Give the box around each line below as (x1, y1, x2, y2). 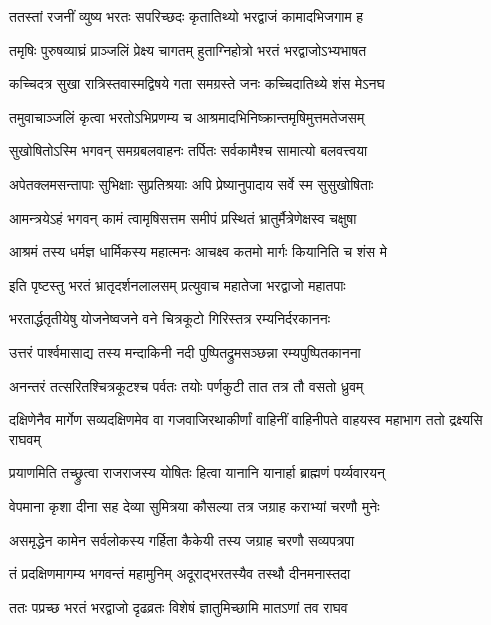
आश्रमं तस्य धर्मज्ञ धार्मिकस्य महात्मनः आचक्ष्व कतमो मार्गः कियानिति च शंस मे (9, 241, 388, 262)
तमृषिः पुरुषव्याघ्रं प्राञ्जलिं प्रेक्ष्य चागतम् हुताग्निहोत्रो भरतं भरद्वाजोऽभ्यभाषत (9, 39, 367, 60)
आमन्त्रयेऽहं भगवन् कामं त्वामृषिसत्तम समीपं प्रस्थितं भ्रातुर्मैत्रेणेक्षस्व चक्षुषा (9, 207, 357, 228)
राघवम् (9, 428, 41, 449)
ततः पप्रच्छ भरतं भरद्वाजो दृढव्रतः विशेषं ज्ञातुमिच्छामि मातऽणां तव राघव (9, 596, 348, 617)
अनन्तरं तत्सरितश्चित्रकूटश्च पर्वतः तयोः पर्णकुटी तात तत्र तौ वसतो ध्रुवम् (9, 375, 364, 396)
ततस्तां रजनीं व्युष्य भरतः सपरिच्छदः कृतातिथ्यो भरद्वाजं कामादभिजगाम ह (9, 6, 364, 26)
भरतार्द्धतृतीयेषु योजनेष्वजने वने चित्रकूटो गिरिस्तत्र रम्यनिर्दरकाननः (9, 308, 331, 329)
